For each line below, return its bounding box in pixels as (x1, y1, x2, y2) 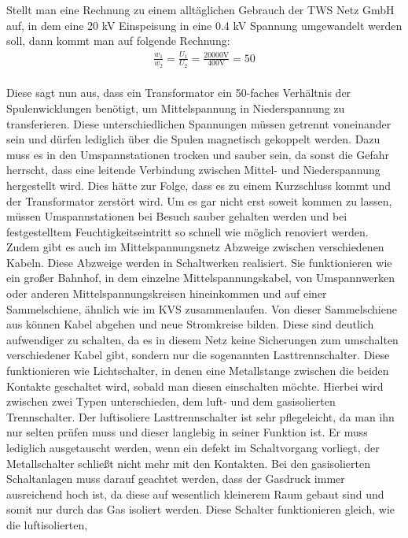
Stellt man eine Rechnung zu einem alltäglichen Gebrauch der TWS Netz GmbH (6, 2, 395, 17)
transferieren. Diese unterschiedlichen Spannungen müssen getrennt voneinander (6, 115, 391, 132)
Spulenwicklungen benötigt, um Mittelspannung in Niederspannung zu (6, 99, 345, 116)
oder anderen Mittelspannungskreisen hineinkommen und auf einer (6, 285, 327, 302)
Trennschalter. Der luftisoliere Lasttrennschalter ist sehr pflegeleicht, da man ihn (6, 408, 395, 425)
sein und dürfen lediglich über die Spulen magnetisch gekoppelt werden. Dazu (6, 131, 380, 147)
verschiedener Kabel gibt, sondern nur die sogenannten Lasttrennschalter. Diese (6, 347, 390, 363)
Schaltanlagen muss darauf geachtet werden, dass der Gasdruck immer (6, 470, 345, 487)
